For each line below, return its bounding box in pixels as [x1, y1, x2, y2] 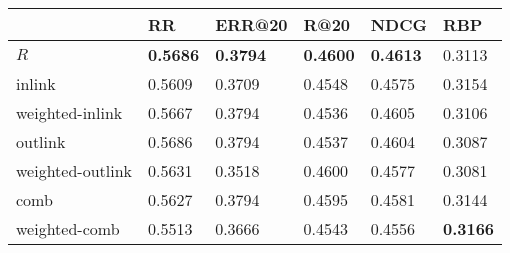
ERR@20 [215, 13, 288, 36]
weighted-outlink [16, 159, 133, 182]
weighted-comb [16, 217, 120, 240]
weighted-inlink [16, 101, 123, 124]
